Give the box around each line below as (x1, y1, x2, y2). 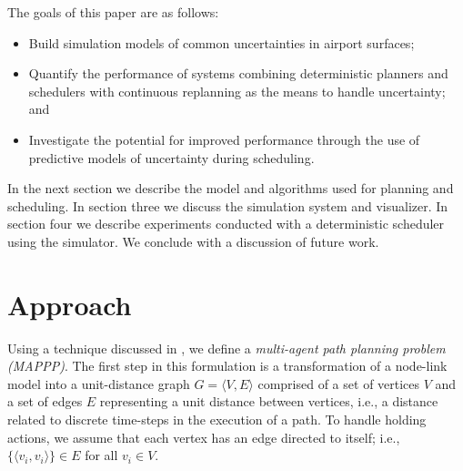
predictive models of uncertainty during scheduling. (28, 148, 315, 167)
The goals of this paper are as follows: (7, 3, 219, 21)
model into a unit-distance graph (7, 374, 190, 393)
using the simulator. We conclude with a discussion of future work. (7, 231, 379, 251)
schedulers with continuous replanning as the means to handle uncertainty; (28, 81, 446, 100)
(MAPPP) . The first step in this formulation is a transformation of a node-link (7, 356, 448, 375)
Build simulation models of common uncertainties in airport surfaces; (28, 33, 415, 52)
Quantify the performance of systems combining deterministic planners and (28, 64, 448, 83)
